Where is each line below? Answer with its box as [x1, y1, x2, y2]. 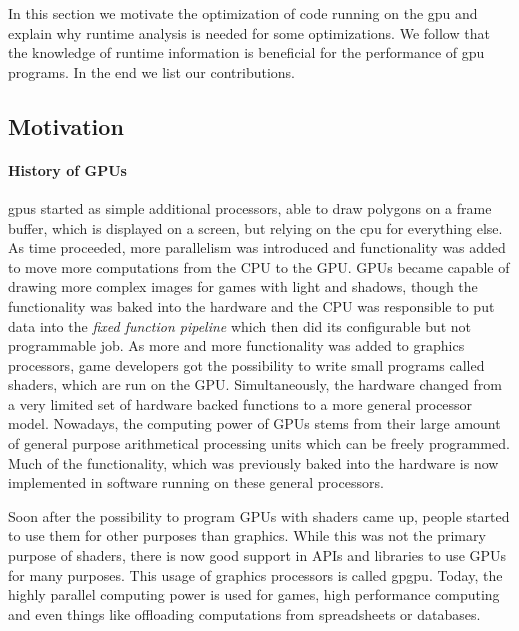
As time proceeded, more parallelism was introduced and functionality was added [8, 237, 506, 258]
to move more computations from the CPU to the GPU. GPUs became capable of [8, 256, 510, 277]
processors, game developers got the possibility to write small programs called [8, 354, 485, 375]
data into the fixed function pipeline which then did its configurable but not [8, 315, 472, 336]
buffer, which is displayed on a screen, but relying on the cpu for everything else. [8, 217, 503, 238]
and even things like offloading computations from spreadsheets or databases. [8, 603, 481, 624]
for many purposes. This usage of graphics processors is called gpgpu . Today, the [8, 564, 503, 585]
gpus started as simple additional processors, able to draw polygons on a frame [8, 197, 492, 218]
